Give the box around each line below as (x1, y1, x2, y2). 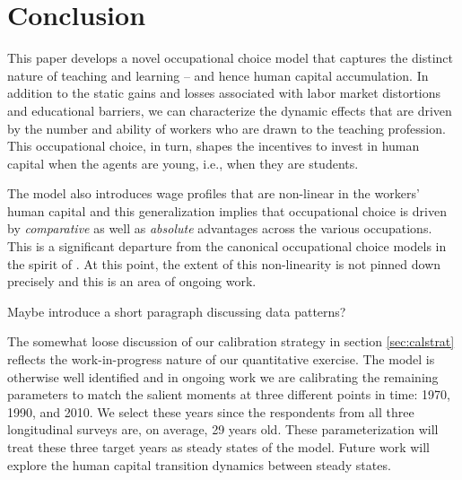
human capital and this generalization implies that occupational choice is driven (7, 201, 447, 220)
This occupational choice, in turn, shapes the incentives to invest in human (7, 136, 420, 155)
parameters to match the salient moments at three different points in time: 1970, (7, 385, 450, 404)
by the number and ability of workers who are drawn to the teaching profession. (7, 118, 446, 137)
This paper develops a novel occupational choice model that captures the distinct (7, 48, 453, 67)
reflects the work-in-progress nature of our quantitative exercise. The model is (7, 350, 435, 369)
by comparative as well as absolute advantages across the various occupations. (7, 219, 432, 238)
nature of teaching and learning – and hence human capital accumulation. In (7, 65, 429, 84)
